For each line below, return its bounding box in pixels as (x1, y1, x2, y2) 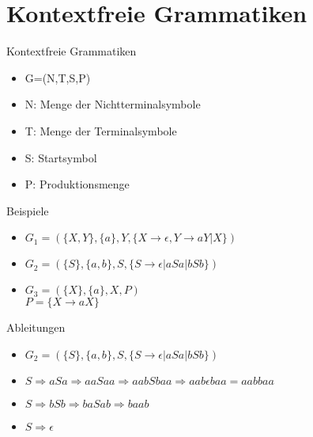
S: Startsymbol (25, 149, 97, 165)
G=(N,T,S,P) (25, 69, 91, 85)
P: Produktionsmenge (25, 176, 130, 192)
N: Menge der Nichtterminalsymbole (25, 96, 201, 112)
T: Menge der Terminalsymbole (25, 122, 177, 139)
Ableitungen (6, 319, 66, 336)
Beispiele (6, 202, 49, 218)
